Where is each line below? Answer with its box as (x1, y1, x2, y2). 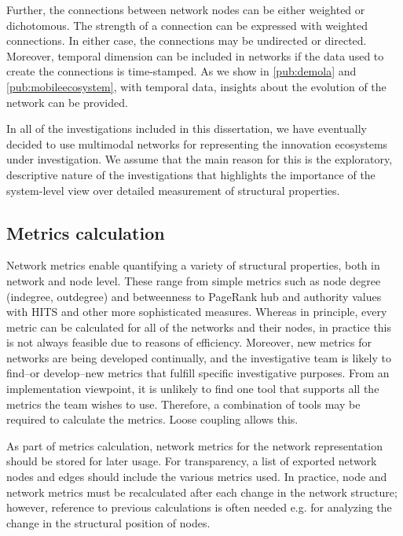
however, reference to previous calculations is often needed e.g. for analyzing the (6, 499, 392, 516)
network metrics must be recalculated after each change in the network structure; (6, 483, 398, 500)
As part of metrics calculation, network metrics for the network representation (6, 437, 383, 453)
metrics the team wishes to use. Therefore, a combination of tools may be (6, 395, 361, 412)
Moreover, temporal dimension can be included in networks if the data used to (6, 47, 384, 64)
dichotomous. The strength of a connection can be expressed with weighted (6, 17, 368, 33)
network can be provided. (6, 94, 128, 110)
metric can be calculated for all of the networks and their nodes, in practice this (6, 318, 392, 335)
